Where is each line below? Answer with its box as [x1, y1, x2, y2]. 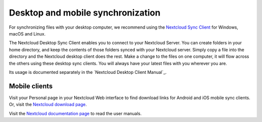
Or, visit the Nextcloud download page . [9, 102, 87, 107]
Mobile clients [9, 82, 53, 90]
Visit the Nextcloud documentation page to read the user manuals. [9, 110, 142, 116]
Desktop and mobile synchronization [9, 7, 161, 18]
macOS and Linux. [9, 31, 46, 36]
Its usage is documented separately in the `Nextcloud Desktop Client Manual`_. [9, 69, 167, 75]
